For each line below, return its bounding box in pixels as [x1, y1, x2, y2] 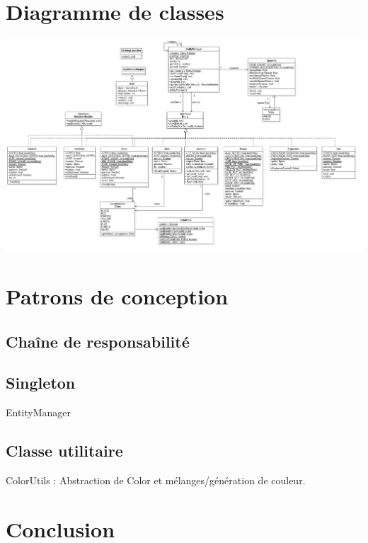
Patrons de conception [6, 281, 229, 310]
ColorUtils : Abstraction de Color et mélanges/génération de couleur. [6, 472, 306, 487]
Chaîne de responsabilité [6, 330, 190, 352]
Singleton [6, 372, 76, 394]
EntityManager [6, 405, 71, 420]
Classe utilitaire [6, 440, 123, 462]
